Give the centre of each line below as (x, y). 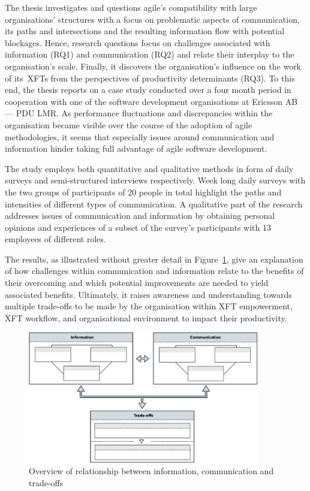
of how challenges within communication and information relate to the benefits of (154, 271)
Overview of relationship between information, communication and (151, 471)
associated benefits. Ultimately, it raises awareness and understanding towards (148, 294)
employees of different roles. (55, 239)
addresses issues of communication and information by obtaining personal (140, 216)
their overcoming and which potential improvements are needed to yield (137, 283)
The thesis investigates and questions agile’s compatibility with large (131, 7)
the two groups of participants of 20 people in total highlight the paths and (143, 192)
